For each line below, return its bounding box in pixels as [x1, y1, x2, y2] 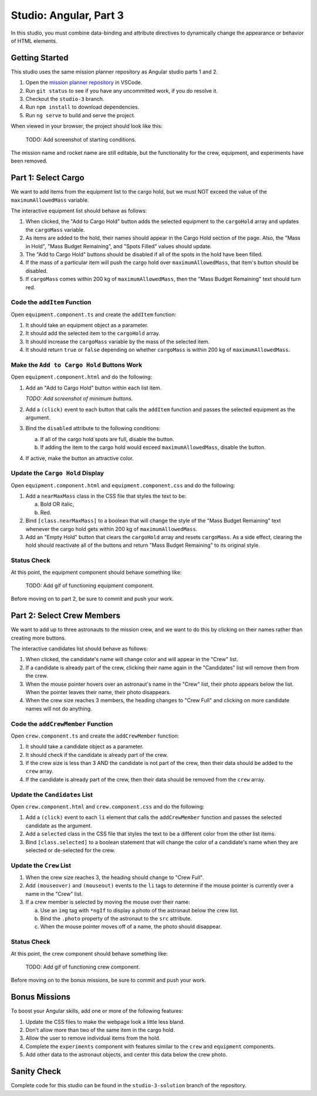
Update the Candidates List [11, 790, 93, 799]
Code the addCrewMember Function [11, 719, 113, 728]
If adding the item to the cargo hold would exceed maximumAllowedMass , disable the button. [40, 444, 266, 451]
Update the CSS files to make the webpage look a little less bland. [25, 1018, 185, 1025]
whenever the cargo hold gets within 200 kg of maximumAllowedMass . [25, 525, 198, 532]
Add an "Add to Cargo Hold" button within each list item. [25, 384, 162, 391]
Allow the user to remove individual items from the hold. [25, 1034, 161, 1041]
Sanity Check [11, 1067, 62, 1077]
